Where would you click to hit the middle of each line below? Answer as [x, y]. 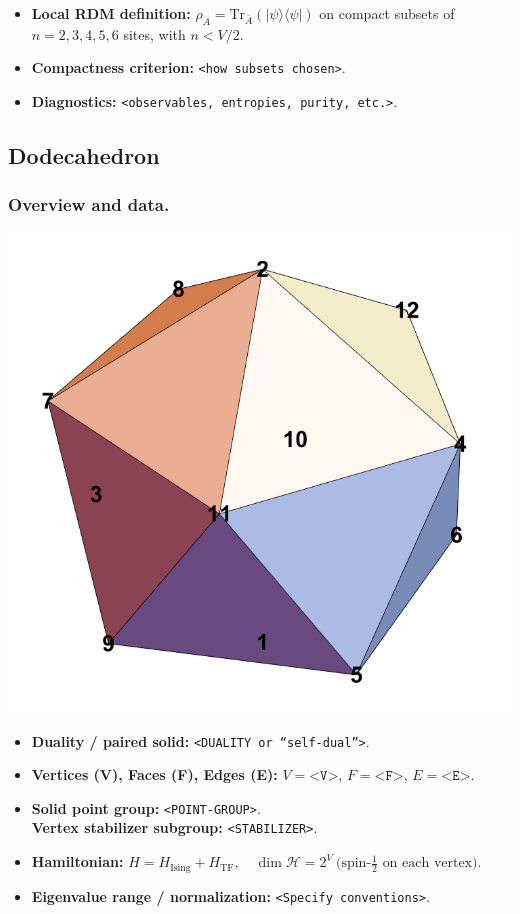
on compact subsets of [387, 13]
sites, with [154, 33]
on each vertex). [432, 863]
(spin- [353, 863]
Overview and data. [89, 204]
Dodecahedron [84, 155]
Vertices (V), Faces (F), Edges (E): [154, 774]
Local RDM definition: [111, 13]
